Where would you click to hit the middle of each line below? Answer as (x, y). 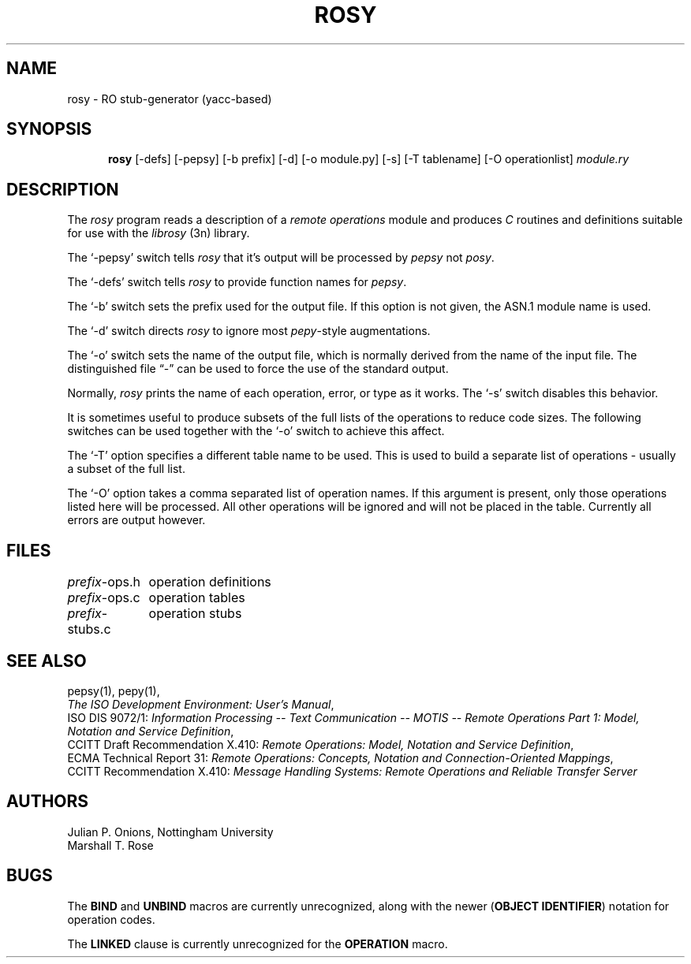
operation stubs (195, 614)
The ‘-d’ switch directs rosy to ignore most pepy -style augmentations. (249, 331)
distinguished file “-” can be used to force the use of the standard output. (258, 369)
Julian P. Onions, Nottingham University (170, 832)
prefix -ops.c (104, 598)
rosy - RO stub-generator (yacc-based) (170, 99)
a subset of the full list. (126, 469)
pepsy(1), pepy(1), (114, 690)
